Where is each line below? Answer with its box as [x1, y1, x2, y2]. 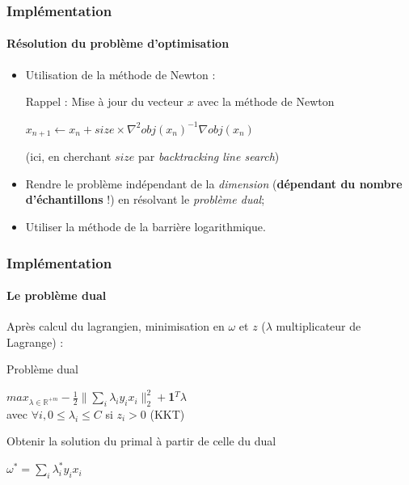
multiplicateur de [276, 318, 361, 335]
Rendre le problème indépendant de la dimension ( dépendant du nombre [25, 175, 403, 192]
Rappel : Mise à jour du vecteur [25, 93, 183, 110]
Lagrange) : [6, 333, 64, 350]
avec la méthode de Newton [197, 93, 335, 110]
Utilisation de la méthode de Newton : [25, 65, 216, 82]
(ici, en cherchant [25, 148, 112, 165]
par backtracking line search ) [138, 148, 280, 165]
